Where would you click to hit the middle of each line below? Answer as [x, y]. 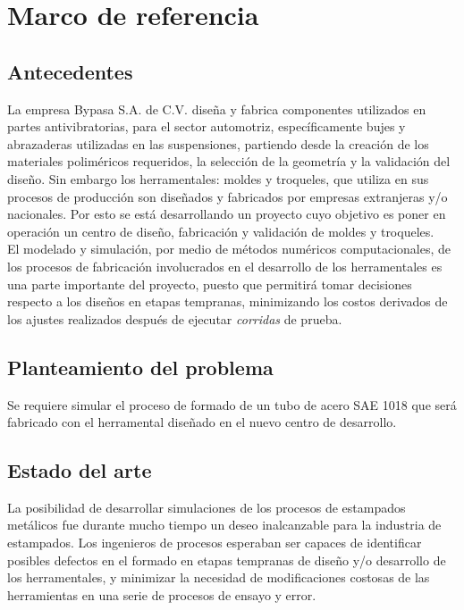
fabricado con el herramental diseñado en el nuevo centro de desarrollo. [202, 422]
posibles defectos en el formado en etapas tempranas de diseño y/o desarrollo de [227, 560]
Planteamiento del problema [140, 367]
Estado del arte [80, 470]
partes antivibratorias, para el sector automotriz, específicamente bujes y [207, 126]
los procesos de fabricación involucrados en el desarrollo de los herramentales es [225, 266]
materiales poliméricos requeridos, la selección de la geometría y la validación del [229, 161]
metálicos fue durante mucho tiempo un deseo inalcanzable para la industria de [224, 525]
